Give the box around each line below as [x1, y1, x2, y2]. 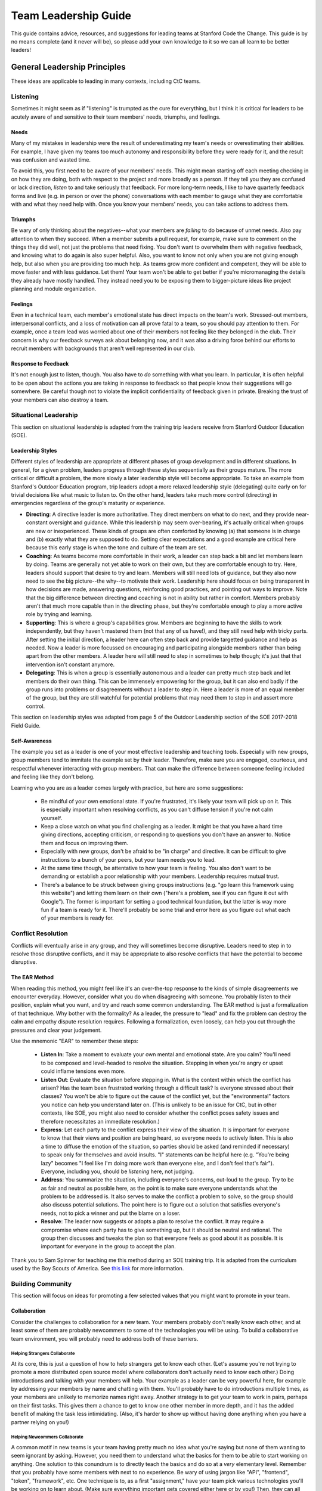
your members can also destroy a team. [11, 396, 109, 403]
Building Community [11, 1279, 72, 1288]
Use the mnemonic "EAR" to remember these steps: [11, 1038, 138, 1045]
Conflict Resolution [11, 929, 68, 938]
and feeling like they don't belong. [11, 773, 95, 781]
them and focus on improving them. [41, 839, 128, 846]
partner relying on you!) [11, 1418, 69, 1425]
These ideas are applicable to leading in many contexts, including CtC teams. [11, 78, 201, 85]
